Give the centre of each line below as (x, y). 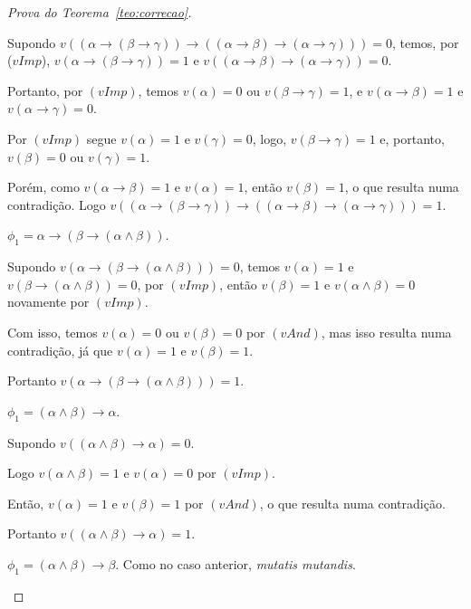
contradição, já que (60, 350)
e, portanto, (412, 138)
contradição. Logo (57, 204)
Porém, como (43, 187)
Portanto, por (45, 90)
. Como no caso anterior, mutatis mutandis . (235, 563)
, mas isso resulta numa (386, 332)
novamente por (48, 302)
